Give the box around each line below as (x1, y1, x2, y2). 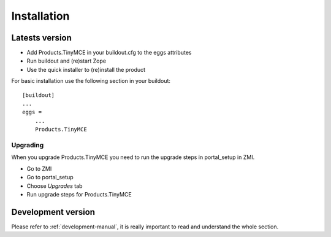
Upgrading (11, 141, 44, 149)
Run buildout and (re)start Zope (26, 57, 107, 64)
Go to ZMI (26, 165, 52, 172)
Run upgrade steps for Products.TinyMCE (26, 190, 132, 198)
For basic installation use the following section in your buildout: (11, 77, 171, 85)
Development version (11, 206, 95, 217)
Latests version (11, 33, 72, 43)
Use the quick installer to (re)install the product (26, 66, 146, 73)
